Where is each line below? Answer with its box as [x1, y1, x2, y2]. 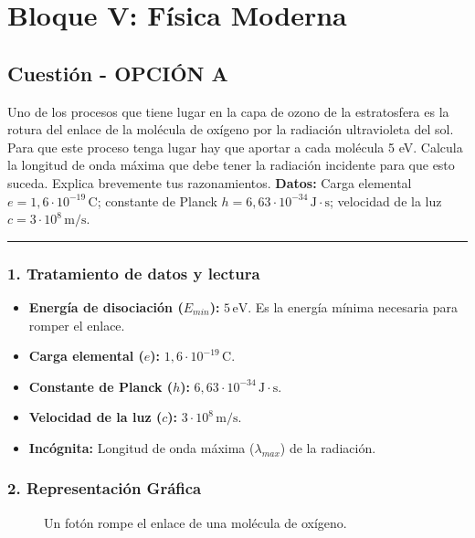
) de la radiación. [280, 438, 376, 457]
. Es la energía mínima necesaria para [248, 297, 459, 316]
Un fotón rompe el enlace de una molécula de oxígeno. [44, 512, 347, 532]
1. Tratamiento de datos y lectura [7, 261, 260, 284]
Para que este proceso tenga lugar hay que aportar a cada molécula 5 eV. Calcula [7, 137, 463, 156]
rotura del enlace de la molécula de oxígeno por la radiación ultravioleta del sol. [7, 120, 454, 139]
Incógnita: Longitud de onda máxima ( [28, 438, 255, 457]
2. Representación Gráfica [7, 477, 202, 500]
